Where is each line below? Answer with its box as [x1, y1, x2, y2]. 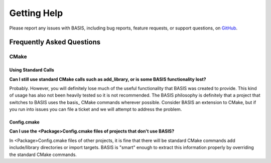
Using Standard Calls [9, 67, 55, 73]
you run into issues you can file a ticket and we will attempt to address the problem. [9, 106, 182, 112]
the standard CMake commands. [9, 151, 77, 157]
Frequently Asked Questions [9, 38, 101, 46]
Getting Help [9, 7, 63, 18]
